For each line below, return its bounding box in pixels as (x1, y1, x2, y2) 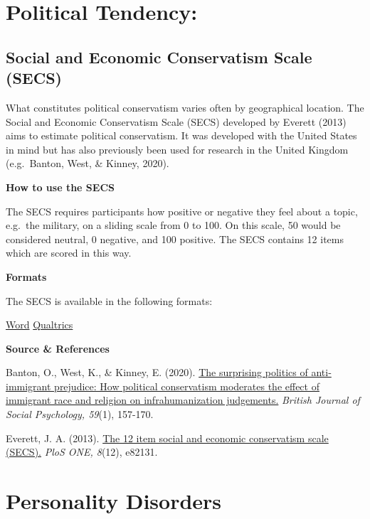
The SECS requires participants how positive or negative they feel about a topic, (6, 203, 358, 218)
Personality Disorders (6, 486, 222, 515)
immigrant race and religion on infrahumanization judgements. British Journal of (6, 392, 360, 407)
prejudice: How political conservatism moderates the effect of (54, 378, 319, 393)
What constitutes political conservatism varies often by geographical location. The (6, 100, 364, 114)
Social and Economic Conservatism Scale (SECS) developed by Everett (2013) (6, 114, 347, 129)
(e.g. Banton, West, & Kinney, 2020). (6, 156, 169, 171)
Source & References (6, 341, 110, 355)
